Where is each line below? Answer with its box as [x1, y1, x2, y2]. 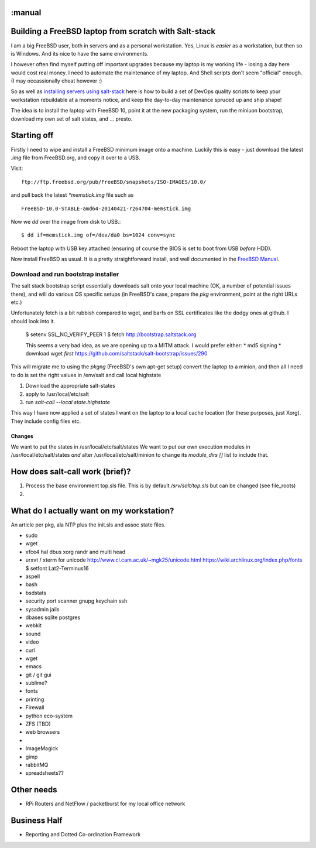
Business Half [11, 816, 63, 826]
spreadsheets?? [25, 770, 64, 777]
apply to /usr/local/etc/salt [25, 390, 89, 398]
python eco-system [25, 712, 73, 719]
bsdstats [25, 589, 47, 596]
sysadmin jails [25, 606, 60, 613]
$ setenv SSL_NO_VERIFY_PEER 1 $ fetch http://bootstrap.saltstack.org [25, 331, 197, 338]
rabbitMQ [25, 761, 49, 768]
